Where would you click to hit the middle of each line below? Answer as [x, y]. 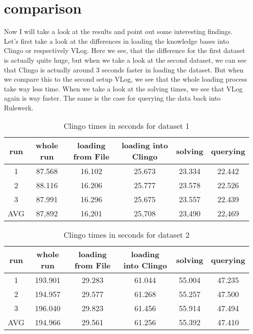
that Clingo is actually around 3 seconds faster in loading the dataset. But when [124, 69]
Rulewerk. [19, 107]
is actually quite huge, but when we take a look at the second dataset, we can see [125, 60]
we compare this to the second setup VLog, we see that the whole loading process [126, 79]
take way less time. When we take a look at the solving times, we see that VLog [123, 88]
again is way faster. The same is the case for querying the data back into [112, 98]
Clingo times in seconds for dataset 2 [126, 235]
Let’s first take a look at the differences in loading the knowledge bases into [117, 41]
